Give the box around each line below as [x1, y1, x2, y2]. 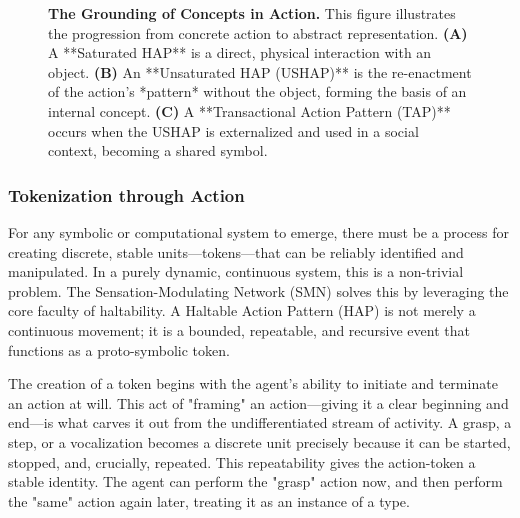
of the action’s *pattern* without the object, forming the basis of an [48, 81, 467, 102]
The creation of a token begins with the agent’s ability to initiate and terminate [8, 373, 498, 394]
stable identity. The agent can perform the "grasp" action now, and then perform [8, 471, 503, 492]
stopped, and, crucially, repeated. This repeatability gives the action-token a [8, 451, 476, 472]
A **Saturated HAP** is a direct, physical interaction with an [48, 42, 432, 63]
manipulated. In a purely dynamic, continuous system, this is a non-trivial [8, 261, 464, 282]
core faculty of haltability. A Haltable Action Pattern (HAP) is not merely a [8, 300, 476, 321]
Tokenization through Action [8, 182, 245, 207]
